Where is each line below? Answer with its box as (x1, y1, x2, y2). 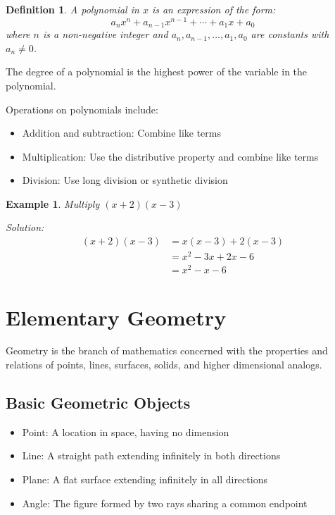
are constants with (251, 27, 329, 42)
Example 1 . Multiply (6, 196, 100, 211)
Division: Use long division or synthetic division (22, 173, 228, 187)
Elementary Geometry (6, 302, 227, 331)
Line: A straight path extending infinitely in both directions (22, 448, 281, 463)
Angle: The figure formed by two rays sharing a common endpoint (22, 495, 308, 510)
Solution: (6, 220, 44, 235)
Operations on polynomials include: (6, 101, 158, 116)
